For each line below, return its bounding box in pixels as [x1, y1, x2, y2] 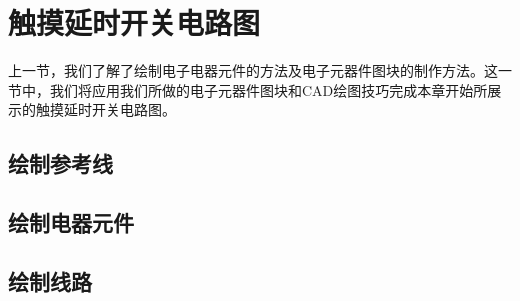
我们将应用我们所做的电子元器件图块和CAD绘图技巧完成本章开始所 [49, 79, 488, 100]
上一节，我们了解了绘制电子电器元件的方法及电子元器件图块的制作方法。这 [8, 60, 498, 81]
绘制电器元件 [8, 207, 134, 238]
